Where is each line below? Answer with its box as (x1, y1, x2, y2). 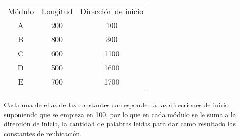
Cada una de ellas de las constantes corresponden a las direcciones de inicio (4, 100, 229, 109)
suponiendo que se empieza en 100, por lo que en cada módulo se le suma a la (4, 109, 236, 119)
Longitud (41, 5, 73, 17)
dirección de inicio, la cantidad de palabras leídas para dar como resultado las (4, 119, 236, 129)
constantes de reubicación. (4, 128, 82, 138)
